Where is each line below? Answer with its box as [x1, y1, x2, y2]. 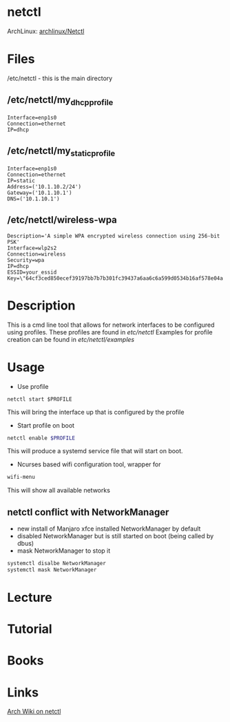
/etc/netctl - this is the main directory [7, 74, 113, 82]
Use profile [17, 382, 49, 390]
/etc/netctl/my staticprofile [7, 145, 116, 159]
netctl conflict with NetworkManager [7, 506, 169, 518]
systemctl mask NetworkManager [7, 567, 97, 573]
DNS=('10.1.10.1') [7, 195, 60, 202]
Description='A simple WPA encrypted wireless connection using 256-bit [7, 232, 220, 239]
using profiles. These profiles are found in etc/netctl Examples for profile [7, 327, 213, 336]
